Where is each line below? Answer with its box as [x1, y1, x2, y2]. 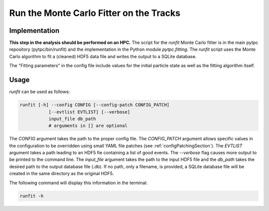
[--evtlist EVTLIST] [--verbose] [48, 109, 131, 114]
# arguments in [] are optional [48, 123, 128, 129]
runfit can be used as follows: [9, 89, 70, 95]
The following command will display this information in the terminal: [9, 180, 148, 186]
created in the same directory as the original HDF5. [9, 171, 114, 177]
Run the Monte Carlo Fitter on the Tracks [9, 7, 180, 18]
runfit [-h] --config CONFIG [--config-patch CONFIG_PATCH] [19, 102, 170, 108]
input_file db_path [48, 116, 97, 121]
